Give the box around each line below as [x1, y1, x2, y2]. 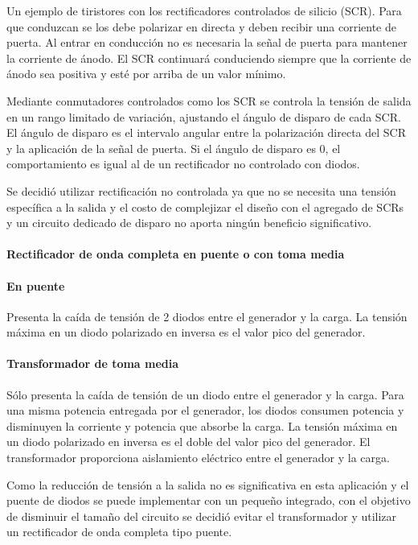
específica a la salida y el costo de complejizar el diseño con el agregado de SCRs [6, 198, 404, 215]
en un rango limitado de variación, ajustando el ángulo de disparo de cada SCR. [6, 108, 401, 125]
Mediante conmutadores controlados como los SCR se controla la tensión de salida [6, 92, 412, 109]
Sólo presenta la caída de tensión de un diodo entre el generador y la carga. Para [6, 386, 404, 403]
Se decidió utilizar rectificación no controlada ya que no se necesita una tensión [6, 182, 396, 199]
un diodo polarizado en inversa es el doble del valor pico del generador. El [6, 433, 371, 450]
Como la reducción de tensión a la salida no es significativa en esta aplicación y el [6, 476, 409, 493]
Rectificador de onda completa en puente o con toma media [6, 246, 345, 262]
